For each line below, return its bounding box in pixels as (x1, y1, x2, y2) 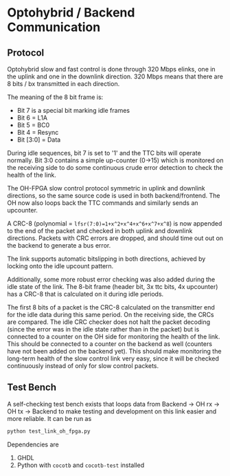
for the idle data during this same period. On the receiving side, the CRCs (7, 311, 214, 318)
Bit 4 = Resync (16, 129, 59, 136)
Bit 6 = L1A (16, 113, 48, 122)
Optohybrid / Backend (7, 5, 135, 21)
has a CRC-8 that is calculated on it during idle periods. (7, 290, 164, 298)
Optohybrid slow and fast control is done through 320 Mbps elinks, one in (7, 65, 216, 73)
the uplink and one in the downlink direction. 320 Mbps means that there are (7, 72, 223, 80)
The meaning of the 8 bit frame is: (7, 93, 104, 101)
